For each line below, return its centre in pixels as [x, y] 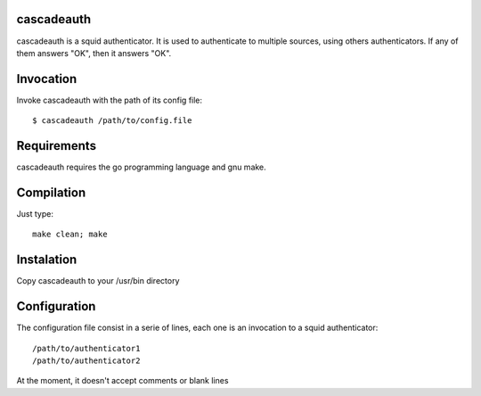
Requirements [57, 146]
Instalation [47, 260]
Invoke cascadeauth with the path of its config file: [110, 100]
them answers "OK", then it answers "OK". [94, 53]
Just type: [35, 214]
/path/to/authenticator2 [86, 361]
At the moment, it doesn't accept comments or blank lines [122, 381]
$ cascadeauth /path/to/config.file [112, 121]
